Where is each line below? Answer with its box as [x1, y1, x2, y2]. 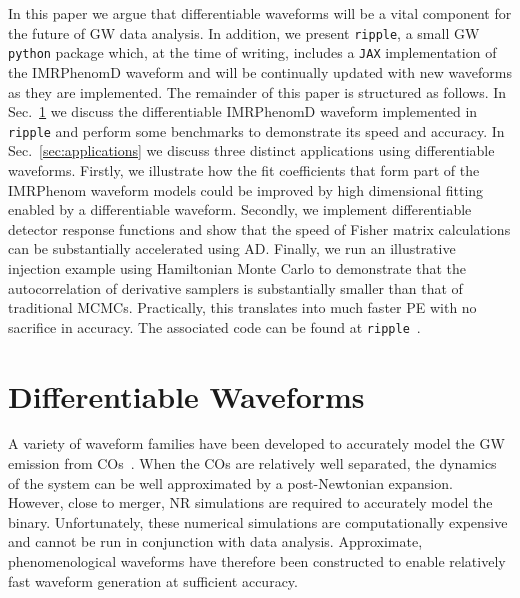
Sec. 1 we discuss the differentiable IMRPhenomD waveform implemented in [8, 101, 478, 122]
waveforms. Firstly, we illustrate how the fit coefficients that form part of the [8, 159, 480, 180]
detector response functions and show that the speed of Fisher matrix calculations [8, 218, 511, 239]
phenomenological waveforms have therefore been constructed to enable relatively [8, 551, 506, 572]
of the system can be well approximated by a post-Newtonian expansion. [8, 472, 453, 493]
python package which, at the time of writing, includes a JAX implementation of [8, 42, 497, 63]
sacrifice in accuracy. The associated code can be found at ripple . [8, 316, 421, 337]
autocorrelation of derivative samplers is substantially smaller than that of [8, 277, 463, 298]
